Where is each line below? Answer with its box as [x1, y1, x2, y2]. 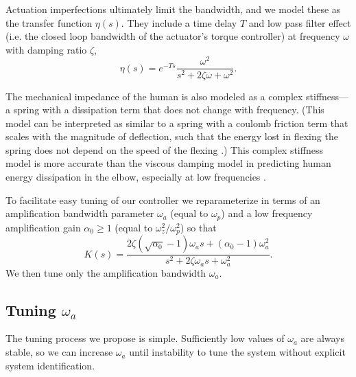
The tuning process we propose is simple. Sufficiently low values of [5, 331, 285, 345]
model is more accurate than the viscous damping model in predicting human [5, 156, 331, 170]
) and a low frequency [221, 206, 313, 220]
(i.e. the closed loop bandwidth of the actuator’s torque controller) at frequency [5, 29, 340, 43]
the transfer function [5, 15, 93, 30]
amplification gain [5, 220, 81, 234]
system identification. [5, 358, 95, 372]
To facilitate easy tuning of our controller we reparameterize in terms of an [5, 192, 320, 207]
